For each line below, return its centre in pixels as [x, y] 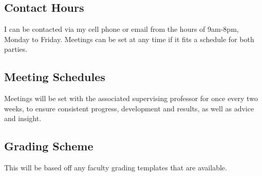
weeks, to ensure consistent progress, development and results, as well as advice [129, 108]
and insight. [23, 118]
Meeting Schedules [55, 77]
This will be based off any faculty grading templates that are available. [116, 168]
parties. [16, 49]
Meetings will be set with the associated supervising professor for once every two [131, 98]
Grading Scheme [49, 146]
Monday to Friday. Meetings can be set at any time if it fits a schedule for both [129, 39]
